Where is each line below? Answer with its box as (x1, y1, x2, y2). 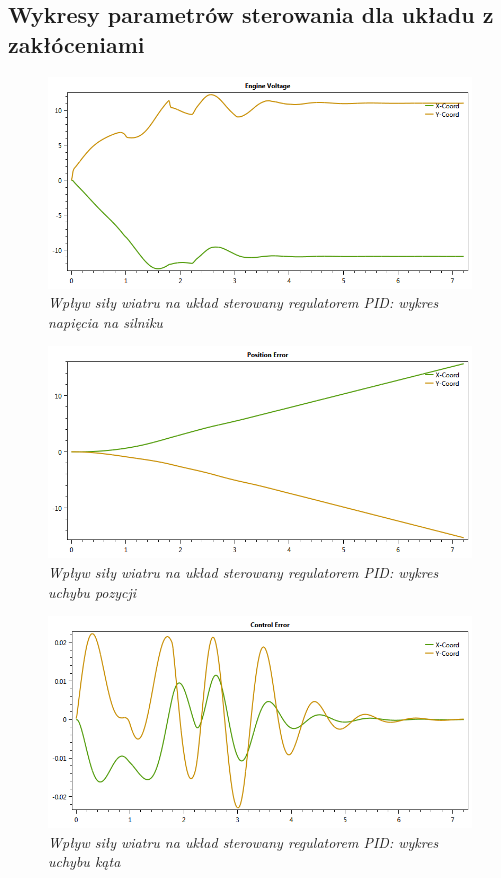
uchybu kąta (48, 851, 121, 872)
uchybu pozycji (48, 581, 137, 602)
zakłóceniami (8, 28, 145, 59)
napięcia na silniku (48, 311, 163, 332)
